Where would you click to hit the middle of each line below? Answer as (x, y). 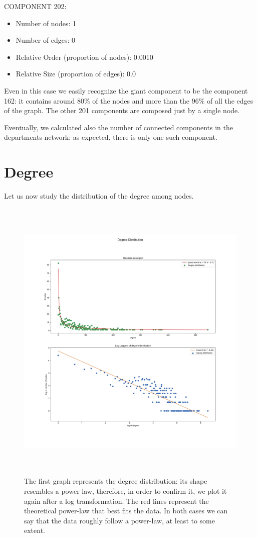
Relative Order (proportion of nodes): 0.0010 (84, 57)
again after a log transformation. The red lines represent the (116, 501)
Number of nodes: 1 (46, 23)
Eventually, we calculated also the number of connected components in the (118, 127)
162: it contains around (40, 100)
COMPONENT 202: (35, 6)
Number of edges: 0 (46, 40)
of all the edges (230, 100)
